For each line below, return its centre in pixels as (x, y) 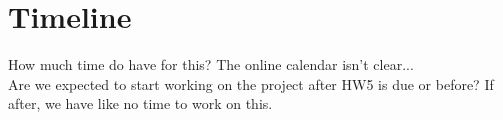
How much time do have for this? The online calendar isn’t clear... (211, 64)
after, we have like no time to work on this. (140, 103)
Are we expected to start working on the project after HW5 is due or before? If (251, 83)
